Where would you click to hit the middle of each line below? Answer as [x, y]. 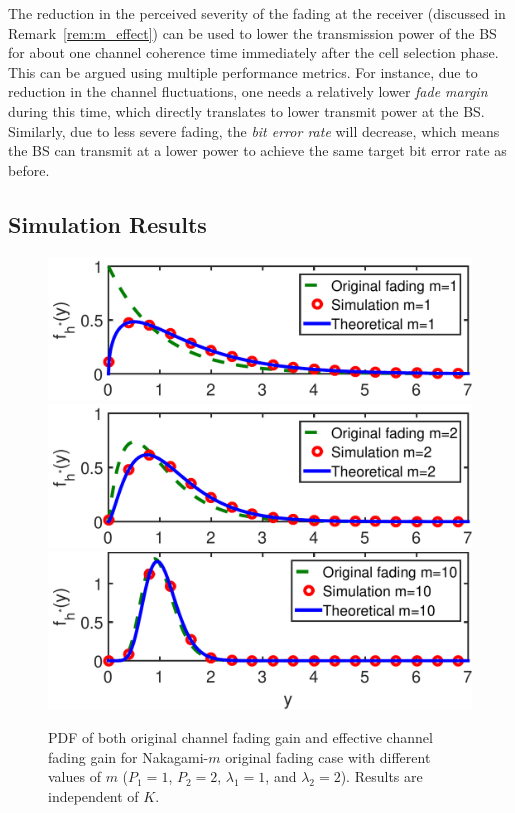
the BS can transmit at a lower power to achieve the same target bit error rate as [257, 150]
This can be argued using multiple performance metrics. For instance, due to [243, 71]
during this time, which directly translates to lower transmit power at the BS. [246, 110]
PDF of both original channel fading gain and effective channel [240, 737]
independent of [93, 795]
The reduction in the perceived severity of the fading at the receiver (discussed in [257, 13]
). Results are [381, 776]
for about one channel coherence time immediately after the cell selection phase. [253, 52]
